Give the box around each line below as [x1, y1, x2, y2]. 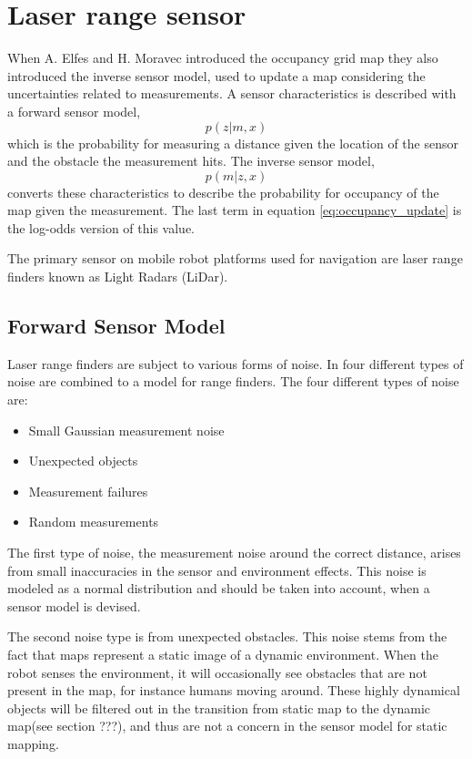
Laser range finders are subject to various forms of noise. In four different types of [7, 354, 464, 373]
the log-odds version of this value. [7, 218, 195, 237]
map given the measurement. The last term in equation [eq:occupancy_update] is [7, 200, 462, 220]
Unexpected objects [28, 451, 138, 470]
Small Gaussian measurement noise [28, 420, 225, 439]
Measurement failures [28, 481, 148, 500]
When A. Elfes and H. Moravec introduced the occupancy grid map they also [7, 48, 438, 67]
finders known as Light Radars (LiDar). [7, 267, 228, 286]
